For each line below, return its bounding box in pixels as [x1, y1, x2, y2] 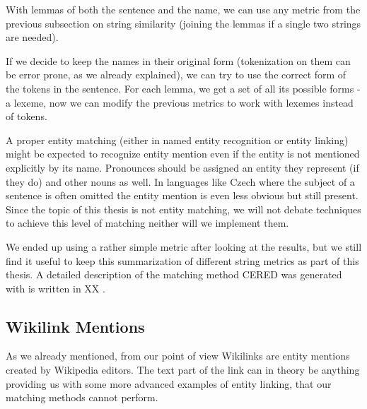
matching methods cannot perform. [6, 390, 158, 405]
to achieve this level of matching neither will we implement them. [6, 215, 289, 230]
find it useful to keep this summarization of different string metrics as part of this [6, 253, 359, 268]
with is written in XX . [6, 280, 105, 295]
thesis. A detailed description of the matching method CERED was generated [6, 267, 342, 282]
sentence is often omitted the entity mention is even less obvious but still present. [6, 188, 359, 203]
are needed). [6, 30, 59, 45]
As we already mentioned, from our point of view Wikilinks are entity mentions [6, 348, 350, 363]
